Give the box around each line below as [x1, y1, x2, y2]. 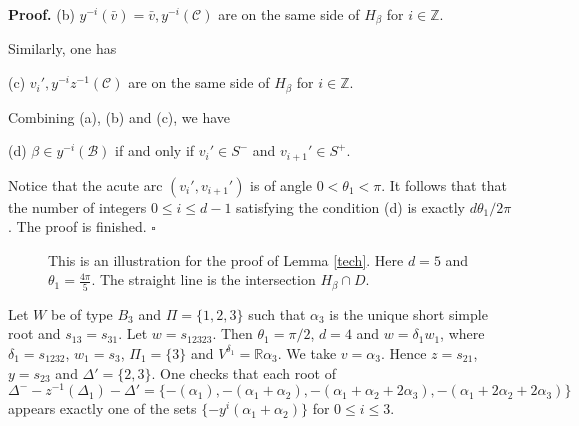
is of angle [250, 174, 312, 195]
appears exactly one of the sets [8, 398, 197, 419]
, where [440, 323, 485, 344]
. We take [277, 342, 337, 363]
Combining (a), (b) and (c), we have [8, 106, 231, 127]
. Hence [380, 342, 427, 363]
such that [248, 303, 306, 324]
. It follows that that [381, 174, 507, 195]
